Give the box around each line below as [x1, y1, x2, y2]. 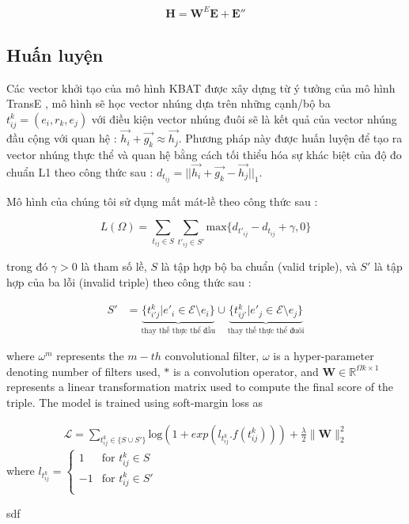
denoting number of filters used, [6, 363, 161, 379]
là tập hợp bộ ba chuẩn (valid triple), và [161, 258, 357, 275]
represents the [56, 347, 124, 364]
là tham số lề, [81, 258, 147, 275]
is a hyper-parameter [273, 347, 374, 364]
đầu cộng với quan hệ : [6, 130, 117, 146]
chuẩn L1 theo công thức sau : [6, 163, 153, 180]
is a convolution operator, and [173, 363, 319, 379]
